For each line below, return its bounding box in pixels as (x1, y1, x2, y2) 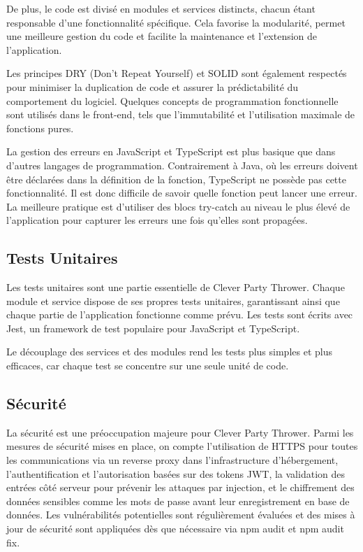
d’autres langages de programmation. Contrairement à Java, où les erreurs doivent (6, 157, 358, 172)
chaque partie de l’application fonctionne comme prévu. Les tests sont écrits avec (6, 307, 353, 322)
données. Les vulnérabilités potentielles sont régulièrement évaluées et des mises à (6, 507, 355, 522)
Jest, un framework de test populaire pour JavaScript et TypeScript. (6, 320, 300, 335)
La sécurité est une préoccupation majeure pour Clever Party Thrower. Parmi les (6, 425, 354, 439)
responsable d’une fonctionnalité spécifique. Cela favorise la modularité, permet (6, 15, 346, 29)
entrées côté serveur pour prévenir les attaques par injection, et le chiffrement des (6, 480, 355, 495)
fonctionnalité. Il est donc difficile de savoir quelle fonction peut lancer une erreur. (6, 185, 357, 200)
